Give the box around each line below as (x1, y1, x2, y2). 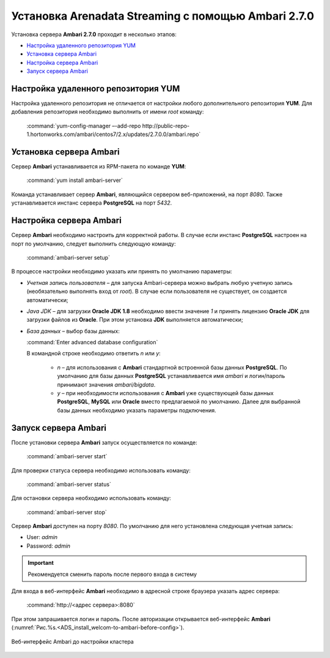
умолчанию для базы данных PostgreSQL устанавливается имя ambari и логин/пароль (57, 372, 285, 380)
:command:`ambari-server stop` (26, 509, 107, 516)
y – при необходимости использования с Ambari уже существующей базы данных (57, 390, 274, 397)
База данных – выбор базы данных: (26, 327, 120, 335)
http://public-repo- (142, 122, 189, 129)
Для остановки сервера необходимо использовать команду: (11, 494, 171, 502)
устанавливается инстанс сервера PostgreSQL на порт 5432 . (11, 199, 172, 206)
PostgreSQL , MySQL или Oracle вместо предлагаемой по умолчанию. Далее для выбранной (57, 398, 301, 406)
